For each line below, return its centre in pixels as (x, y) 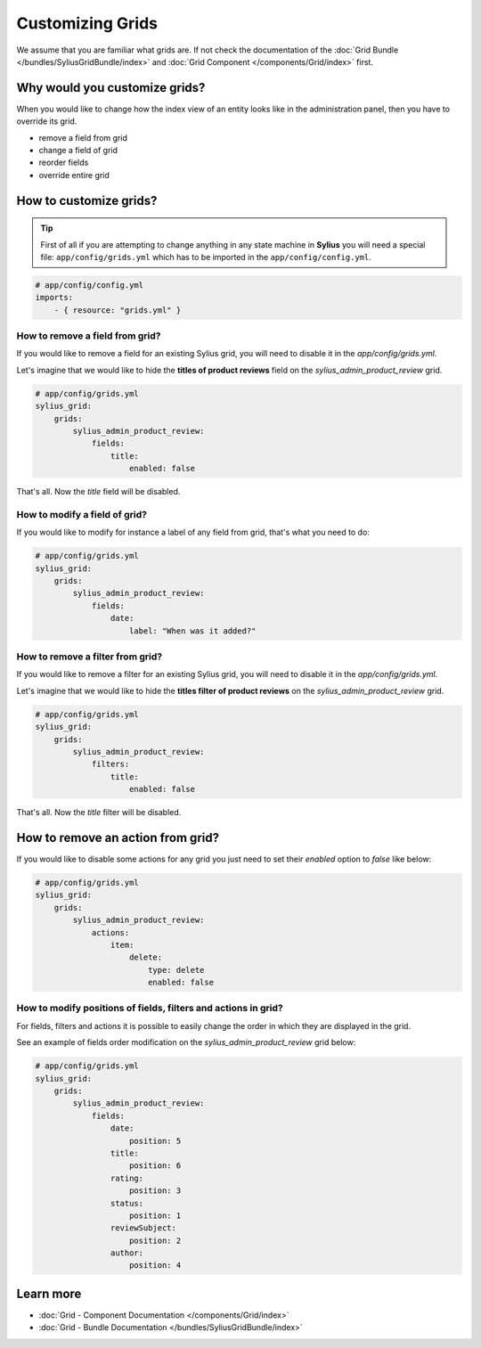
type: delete (176, 970)
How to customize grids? (87, 200)
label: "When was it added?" (193, 631)
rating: (127, 1178)
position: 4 (155, 1266)
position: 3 (155, 1191)
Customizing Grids (87, 23)
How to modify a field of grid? (82, 514)
